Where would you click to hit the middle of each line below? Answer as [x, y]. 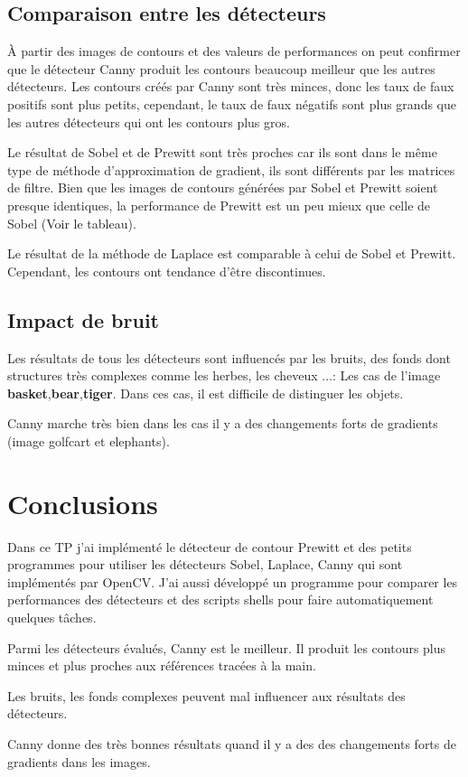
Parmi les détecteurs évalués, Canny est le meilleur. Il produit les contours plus [227, 647]
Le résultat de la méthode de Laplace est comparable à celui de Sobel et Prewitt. [232, 253]
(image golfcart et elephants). [89, 440]
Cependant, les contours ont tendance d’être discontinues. [167, 271]
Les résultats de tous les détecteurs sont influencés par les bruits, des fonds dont [229, 357]
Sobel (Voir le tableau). [72, 223]
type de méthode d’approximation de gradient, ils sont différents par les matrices [231, 169]
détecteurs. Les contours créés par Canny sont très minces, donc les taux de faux [231, 86]
